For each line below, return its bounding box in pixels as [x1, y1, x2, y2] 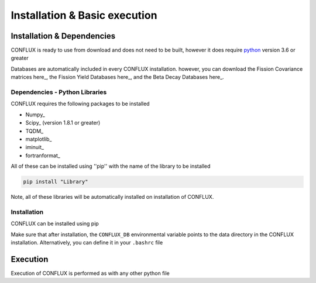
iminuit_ [25, 144, 44, 151]
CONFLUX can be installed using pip [11, 220, 99, 227]
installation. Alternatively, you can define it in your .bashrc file [11, 239, 163, 246]
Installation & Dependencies [11, 31, 116, 41]
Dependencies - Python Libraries [11, 88, 107, 96]
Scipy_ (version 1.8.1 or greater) [25, 119, 101, 126]
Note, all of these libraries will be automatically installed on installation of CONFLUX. [11, 194, 214, 201]
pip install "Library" [23, 178, 88, 185]
